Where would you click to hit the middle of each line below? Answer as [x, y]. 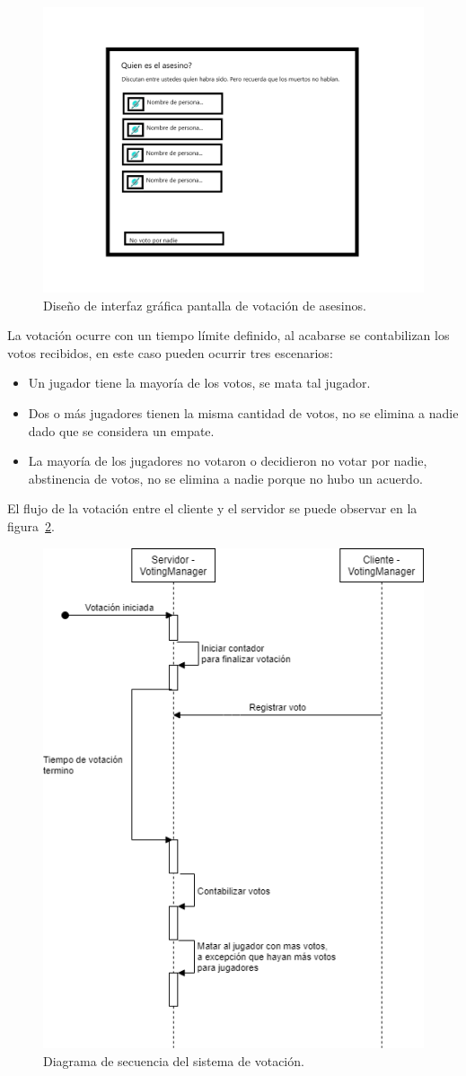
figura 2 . [31, 525]
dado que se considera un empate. [121, 430]
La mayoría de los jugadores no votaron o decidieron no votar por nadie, [228, 461]
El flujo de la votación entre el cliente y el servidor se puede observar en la [212, 508]
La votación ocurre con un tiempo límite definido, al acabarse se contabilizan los [229, 335]
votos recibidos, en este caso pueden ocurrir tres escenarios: [170, 352]
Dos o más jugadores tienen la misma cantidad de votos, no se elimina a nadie [243, 412]
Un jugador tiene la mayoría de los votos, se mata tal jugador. [199, 383]
